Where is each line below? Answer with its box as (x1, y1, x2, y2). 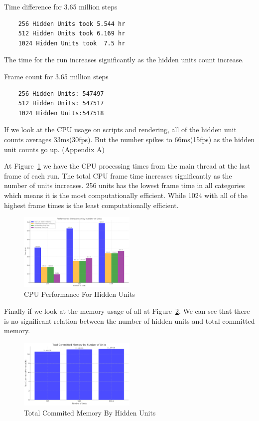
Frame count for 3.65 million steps (4, 71, 109, 81)
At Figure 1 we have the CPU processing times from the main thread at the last (4, 161, 251, 171)
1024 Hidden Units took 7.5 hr (18, 39, 126, 47)
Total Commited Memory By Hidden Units (24, 407, 156, 418)
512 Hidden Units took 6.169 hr (18, 30, 126, 37)
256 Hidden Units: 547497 (18, 90, 104, 97)
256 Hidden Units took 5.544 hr (18, 20, 126, 27)
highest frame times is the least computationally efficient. (4, 200, 179, 210)
